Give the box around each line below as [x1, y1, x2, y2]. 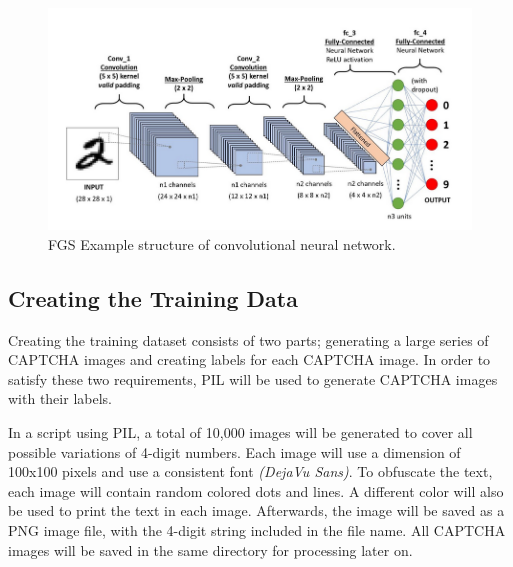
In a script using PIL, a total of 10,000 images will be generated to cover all [8, 422, 473, 443]
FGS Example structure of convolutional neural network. [48, 233, 396, 254]
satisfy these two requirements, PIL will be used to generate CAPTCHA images [8, 368, 498, 389]
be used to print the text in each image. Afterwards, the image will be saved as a [8, 500, 505, 521]
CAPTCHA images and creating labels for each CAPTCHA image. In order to [8, 349, 491, 370]
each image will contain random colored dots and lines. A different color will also [8, 480, 504, 501]
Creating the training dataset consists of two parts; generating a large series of [8, 329, 489, 350]
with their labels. [8, 388, 112, 409]
